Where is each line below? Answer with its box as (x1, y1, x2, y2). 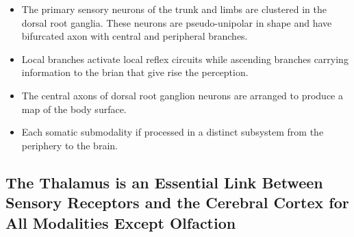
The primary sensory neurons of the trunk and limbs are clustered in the (21, 2, 327, 16)
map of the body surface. (21, 101, 127, 116)
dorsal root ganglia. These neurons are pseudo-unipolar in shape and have (21, 15, 332, 29)
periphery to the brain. (21, 138, 118, 152)
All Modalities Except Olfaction (5, 212, 236, 233)
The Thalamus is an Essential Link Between (5, 171, 323, 192)
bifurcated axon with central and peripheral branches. (21, 29, 248, 43)
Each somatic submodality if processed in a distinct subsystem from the (21, 125, 324, 139)
